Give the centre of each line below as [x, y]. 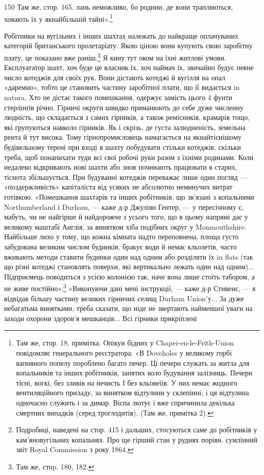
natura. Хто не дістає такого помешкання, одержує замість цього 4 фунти [118, 97]
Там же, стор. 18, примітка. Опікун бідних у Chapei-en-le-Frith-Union [125, 343]
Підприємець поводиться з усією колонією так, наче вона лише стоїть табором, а [129, 276]
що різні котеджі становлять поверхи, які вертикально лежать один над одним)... [129, 266]
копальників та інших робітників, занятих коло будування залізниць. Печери [134, 373]
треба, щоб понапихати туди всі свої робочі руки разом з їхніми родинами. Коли [129, 157]
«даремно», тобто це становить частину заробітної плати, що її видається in [122, 87]
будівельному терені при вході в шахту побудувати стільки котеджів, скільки [123, 147]
